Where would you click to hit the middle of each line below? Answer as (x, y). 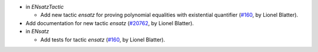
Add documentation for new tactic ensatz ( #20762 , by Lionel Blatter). (110, 23)
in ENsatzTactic (45, 7)
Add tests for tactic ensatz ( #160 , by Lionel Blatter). (103, 39)
